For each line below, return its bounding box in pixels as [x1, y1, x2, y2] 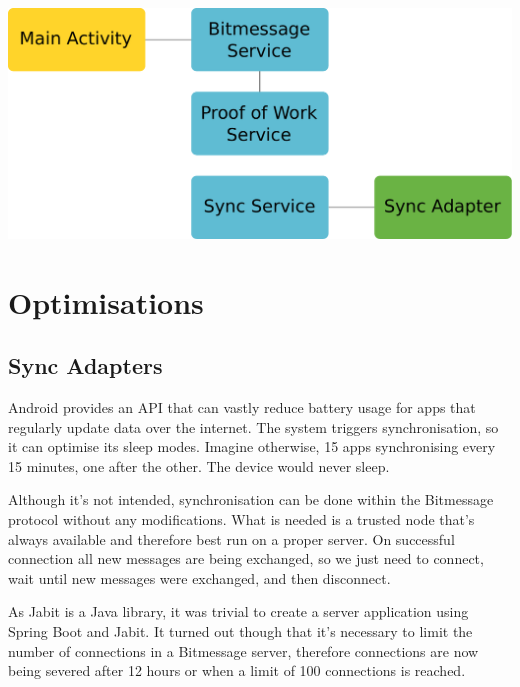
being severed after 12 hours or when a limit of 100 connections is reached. [8, 660, 466, 681]
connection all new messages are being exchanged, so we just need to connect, [8, 548, 484, 569]
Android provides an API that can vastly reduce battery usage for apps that [8, 397, 476, 417]
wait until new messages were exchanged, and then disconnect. [8, 567, 391, 588]
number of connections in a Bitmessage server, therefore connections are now [8, 640, 479, 661]
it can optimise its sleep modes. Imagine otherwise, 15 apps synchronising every [8, 436, 496, 457]
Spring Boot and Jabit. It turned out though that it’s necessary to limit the [8, 620, 473, 641]
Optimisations [8, 281, 204, 322]
